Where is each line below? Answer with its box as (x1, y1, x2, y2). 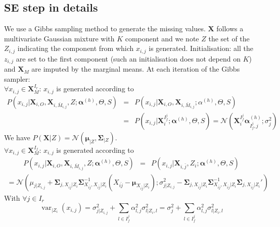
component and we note (125, 33, 199, 43)
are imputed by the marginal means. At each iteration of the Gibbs (31, 64, 240, 74)
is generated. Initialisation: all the (149, 43, 253, 53)
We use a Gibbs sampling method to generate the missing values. (4, 23, 206, 34)
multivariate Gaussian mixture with (4, 33, 115, 43)
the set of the (208, 33, 250, 43)
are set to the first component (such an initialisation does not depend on (16, 53, 241, 64)
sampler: (4, 73, 30, 84)
